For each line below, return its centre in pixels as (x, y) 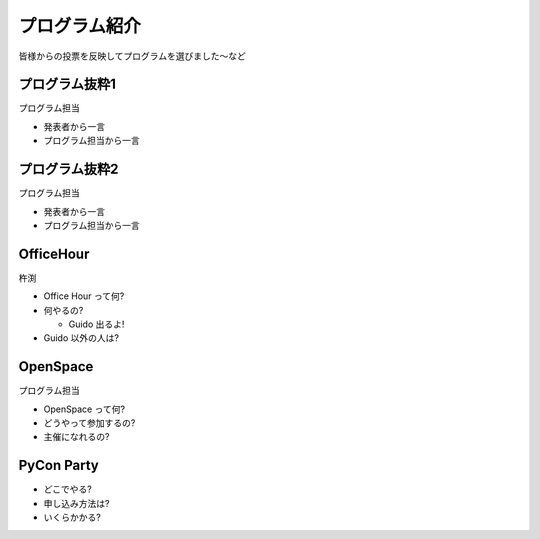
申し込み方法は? (76, 503)
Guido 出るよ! (96, 324)
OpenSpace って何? (84, 409)
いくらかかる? (72, 517)
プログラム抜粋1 (67, 84)
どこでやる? (67, 489)
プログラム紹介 (80, 26)
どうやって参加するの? (89, 423)
